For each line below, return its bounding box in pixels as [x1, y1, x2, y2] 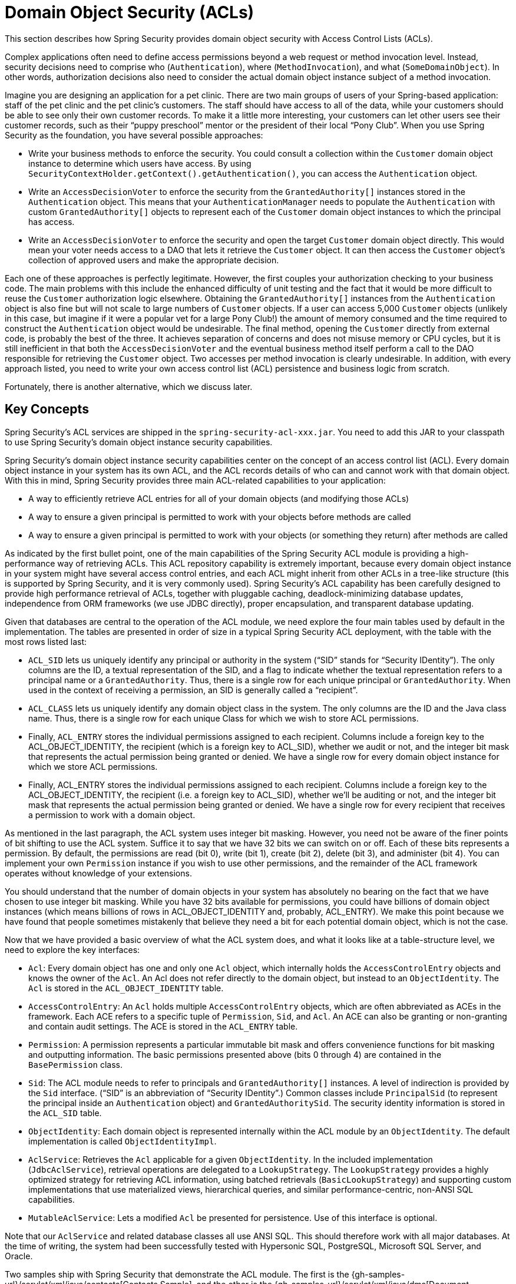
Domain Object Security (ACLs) [5, 2, 254, 22]
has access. [28, 216, 75, 227]
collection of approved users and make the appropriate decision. [28, 254, 279, 265]
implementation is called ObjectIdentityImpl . [28, 1136, 217, 1146]
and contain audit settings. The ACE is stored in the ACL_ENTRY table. [28, 1021, 298, 1031]
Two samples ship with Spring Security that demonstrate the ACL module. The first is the [5, 1269, 349, 1279]
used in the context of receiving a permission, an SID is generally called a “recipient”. [28, 684, 358, 695]
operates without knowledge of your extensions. [5, 868, 192, 878]
